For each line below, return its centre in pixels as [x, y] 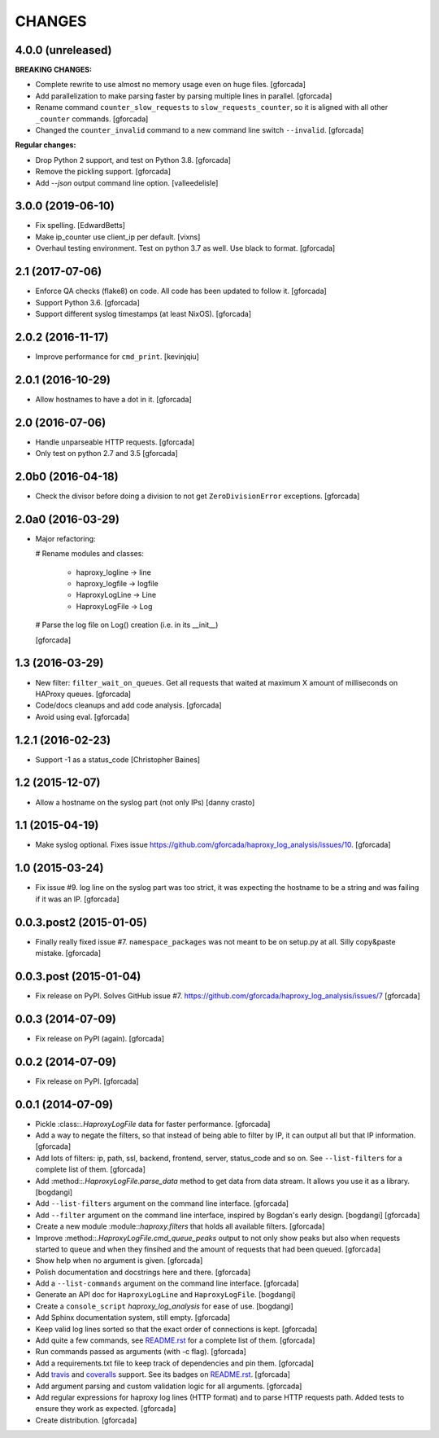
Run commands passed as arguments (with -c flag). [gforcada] [141, 1352]
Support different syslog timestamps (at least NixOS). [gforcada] [143, 313]
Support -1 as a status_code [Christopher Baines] [118, 759]
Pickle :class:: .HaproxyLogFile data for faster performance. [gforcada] [153, 1124]
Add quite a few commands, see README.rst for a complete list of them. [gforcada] [175, 1340]
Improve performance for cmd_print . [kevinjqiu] [117, 356]
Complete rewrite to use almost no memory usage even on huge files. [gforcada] [171, 85]
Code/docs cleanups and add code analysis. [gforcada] [129, 705]
